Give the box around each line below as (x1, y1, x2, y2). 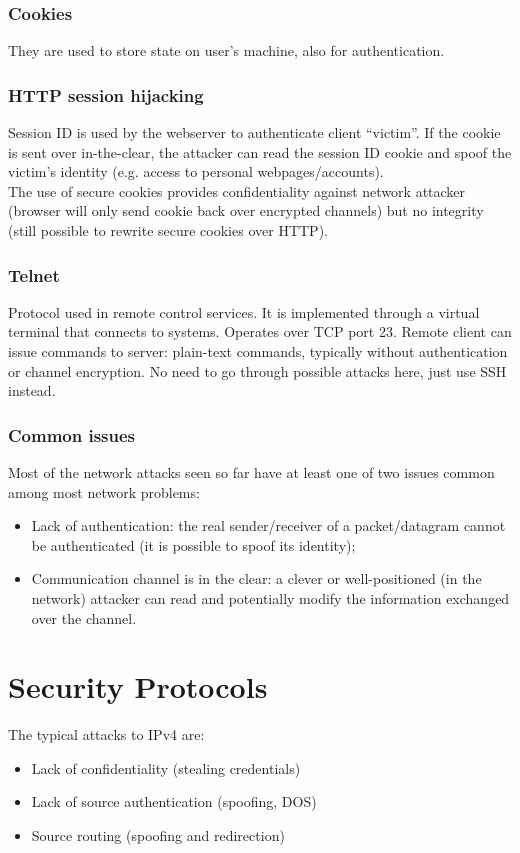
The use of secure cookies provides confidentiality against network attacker (8, 180, 466, 201)
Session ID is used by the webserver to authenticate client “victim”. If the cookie (8, 122, 501, 143)
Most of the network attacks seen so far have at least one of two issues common (8, 462, 495, 482)
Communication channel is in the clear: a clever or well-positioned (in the (31, 568, 482, 589)
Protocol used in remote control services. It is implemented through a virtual (8, 301, 480, 322)
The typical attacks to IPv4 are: (8, 724, 205, 745)
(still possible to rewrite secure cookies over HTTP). (8, 220, 328, 240)
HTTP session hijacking (8, 82, 204, 107)
